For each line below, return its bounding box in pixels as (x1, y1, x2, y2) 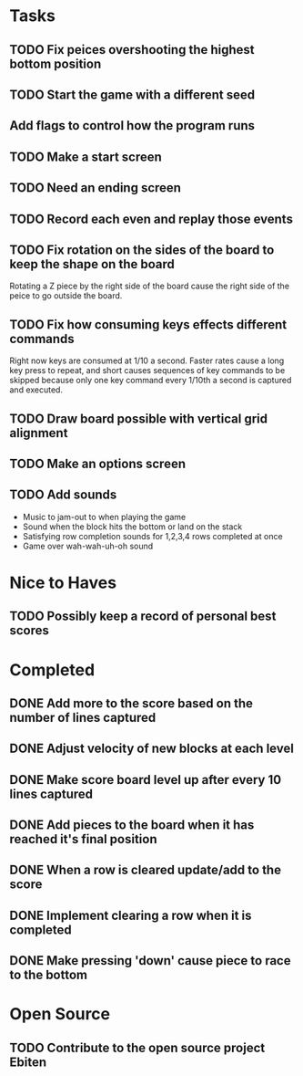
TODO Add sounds (9, 487, 117, 503)
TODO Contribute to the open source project (9, 1039, 266, 1055)
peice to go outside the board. (9, 290, 123, 301)
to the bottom (9, 967, 88, 983)
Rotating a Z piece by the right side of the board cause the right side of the (9, 280, 289, 292)
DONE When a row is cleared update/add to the (9, 862, 282, 878)
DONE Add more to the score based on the (9, 695, 253, 711)
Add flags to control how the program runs (9, 118, 256, 133)
